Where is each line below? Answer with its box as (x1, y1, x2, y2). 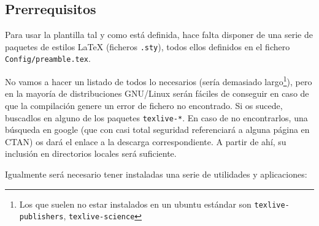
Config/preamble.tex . (5, 52, 91, 65)
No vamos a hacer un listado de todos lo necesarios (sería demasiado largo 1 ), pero (5, 73, 312, 88)
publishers (19, 213, 64, 222)
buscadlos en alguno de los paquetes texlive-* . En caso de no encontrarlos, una (5, 111, 308, 124)
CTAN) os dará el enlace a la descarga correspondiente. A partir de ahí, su (5, 135, 286, 148)
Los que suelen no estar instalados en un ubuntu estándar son (19, 197, 252, 210)
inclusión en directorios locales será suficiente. (5, 147, 177, 160)
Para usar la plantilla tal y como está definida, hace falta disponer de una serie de (5, 28, 313, 41)
